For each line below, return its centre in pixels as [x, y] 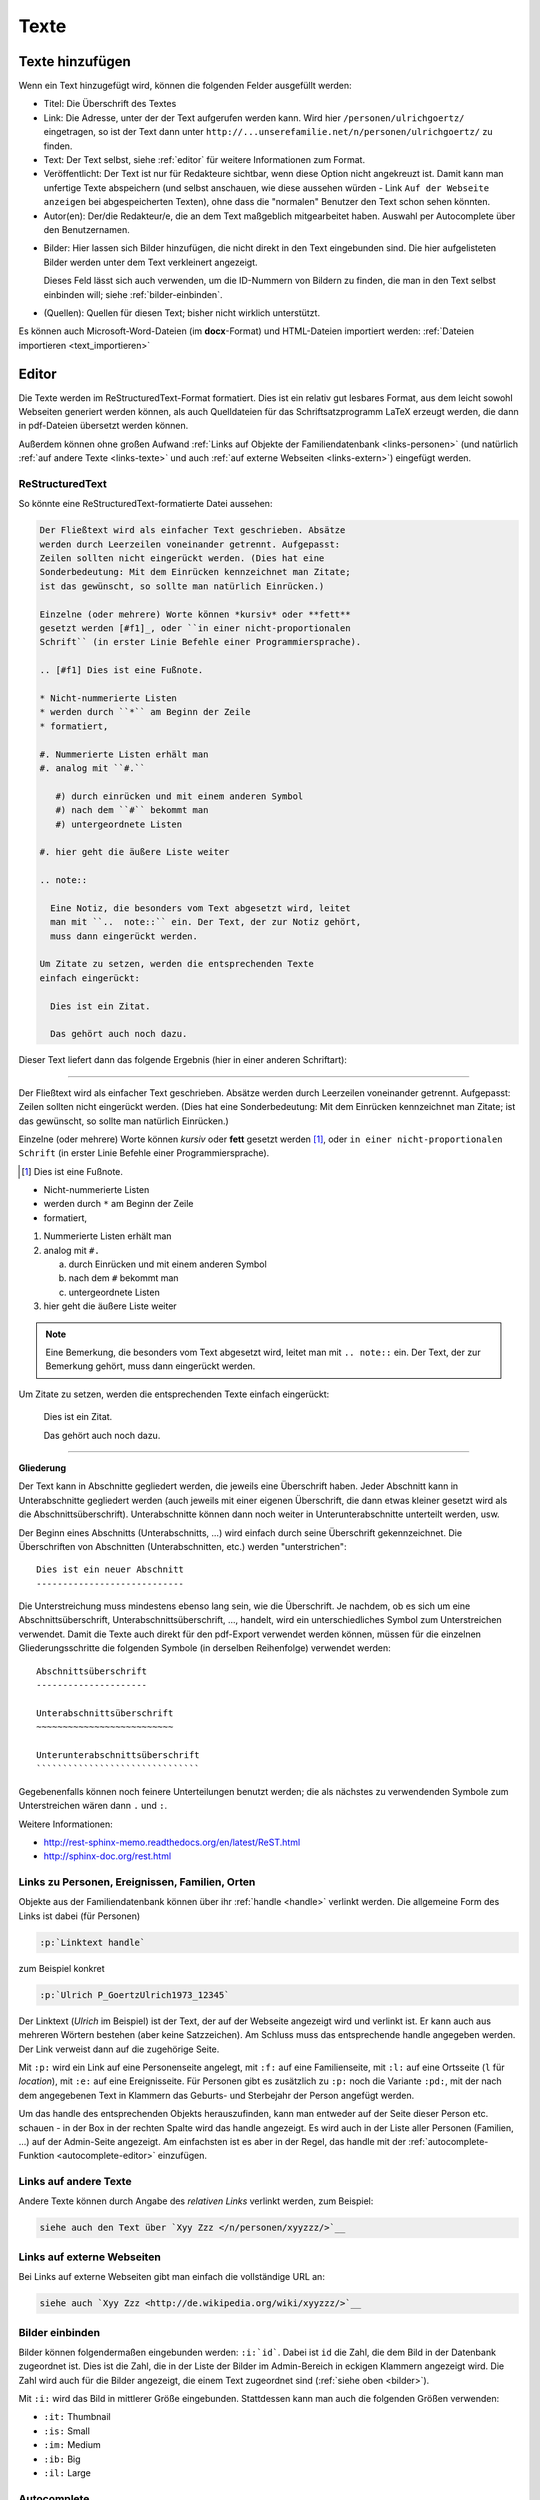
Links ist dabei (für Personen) [79, 1916]
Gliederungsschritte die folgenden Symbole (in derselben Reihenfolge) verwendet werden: [204, 1648]
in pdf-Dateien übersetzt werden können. [103, 426]
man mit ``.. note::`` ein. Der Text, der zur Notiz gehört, [206, 922]
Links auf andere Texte [75, 2182]
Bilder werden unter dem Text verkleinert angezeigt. [151, 262]
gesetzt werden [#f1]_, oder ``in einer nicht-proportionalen [195, 628]
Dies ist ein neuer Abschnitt [110, 1569]
